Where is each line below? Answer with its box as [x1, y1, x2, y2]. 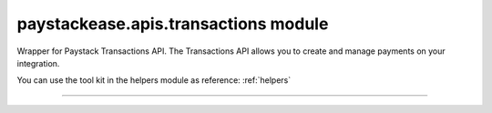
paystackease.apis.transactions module [16, 14, 329, 34]
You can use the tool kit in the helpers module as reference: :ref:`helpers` [16, 75, 292, 86]
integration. [16, 57, 60, 68]
